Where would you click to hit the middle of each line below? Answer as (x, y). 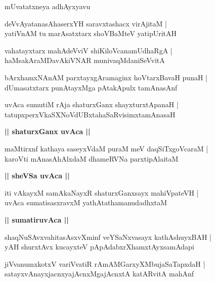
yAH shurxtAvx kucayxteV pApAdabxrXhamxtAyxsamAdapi (99, 247)
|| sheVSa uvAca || (37, 176)
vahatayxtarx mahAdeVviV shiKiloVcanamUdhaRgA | (89, 50)
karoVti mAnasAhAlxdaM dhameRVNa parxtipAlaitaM (92, 158)
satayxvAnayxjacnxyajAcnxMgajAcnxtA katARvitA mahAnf (99, 274)
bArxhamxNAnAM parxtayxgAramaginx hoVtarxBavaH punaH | (106, 77)
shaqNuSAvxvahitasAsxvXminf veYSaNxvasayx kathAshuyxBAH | (108, 237)
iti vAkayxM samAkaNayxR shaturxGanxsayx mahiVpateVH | (102, 192)
